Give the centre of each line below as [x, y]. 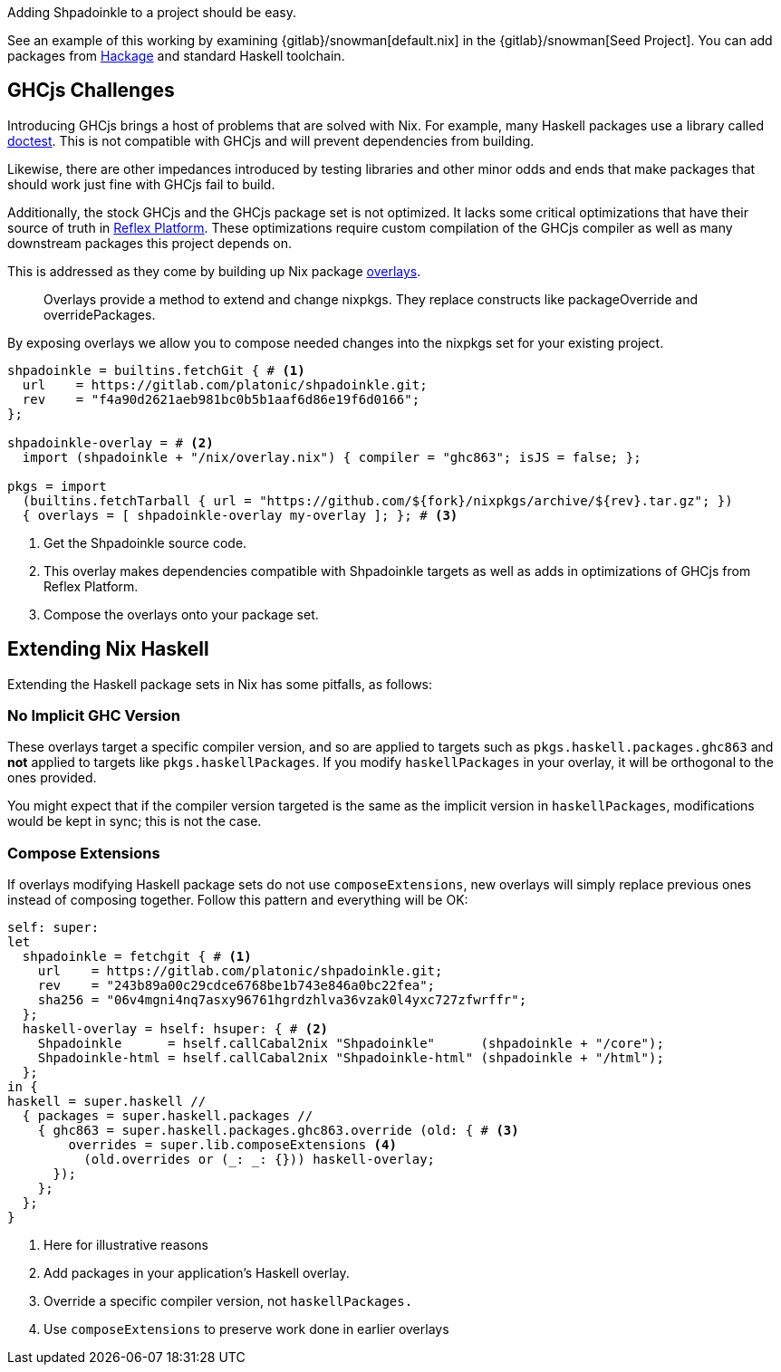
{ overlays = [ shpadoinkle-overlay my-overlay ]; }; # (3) [240, 515]
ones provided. [52, 778]
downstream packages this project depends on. [149, 243]
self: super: [53, 928]
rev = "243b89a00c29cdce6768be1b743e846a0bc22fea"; [236, 986]
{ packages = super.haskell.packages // [168, 1116]
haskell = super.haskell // [107, 1102]
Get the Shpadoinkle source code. [145, 542]
